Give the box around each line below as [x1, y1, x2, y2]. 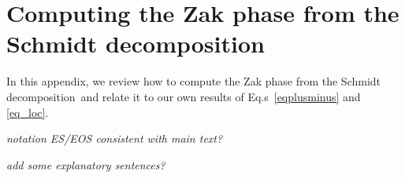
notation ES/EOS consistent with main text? [6, 130, 223, 147]
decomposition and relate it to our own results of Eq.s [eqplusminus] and [6, 88, 361, 104]
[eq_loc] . [6, 104, 49, 120]
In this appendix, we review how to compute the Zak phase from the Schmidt [6, 73, 381, 89]
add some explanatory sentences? [6, 156, 165, 173]
